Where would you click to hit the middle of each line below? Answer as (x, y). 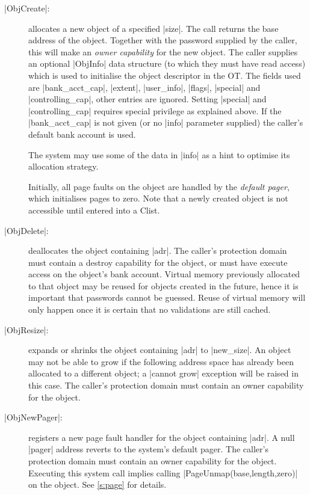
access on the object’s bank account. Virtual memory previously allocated (164, 274)
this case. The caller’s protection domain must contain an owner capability (166, 385)
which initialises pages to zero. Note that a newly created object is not (158, 198)
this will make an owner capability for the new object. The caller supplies (163, 51)
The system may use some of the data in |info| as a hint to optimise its (159, 154)
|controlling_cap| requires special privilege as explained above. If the (155, 110)
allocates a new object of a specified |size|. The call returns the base (153, 28)
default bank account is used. (82, 134)
